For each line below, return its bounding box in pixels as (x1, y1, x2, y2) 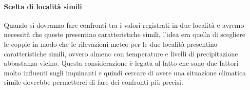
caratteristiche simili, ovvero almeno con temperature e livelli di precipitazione (4, 48, 238, 58)
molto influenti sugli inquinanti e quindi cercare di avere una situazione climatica (4, 67, 246, 77)
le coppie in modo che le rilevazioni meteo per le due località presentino (4, 38, 218, 49)
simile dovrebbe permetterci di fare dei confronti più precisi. (4, 77, 183, 87)
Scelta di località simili (4, 1, 82, 11)
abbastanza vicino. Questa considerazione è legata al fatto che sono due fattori (4, 58, 239, 68)
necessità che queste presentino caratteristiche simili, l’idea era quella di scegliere (4, 29, 245, 39)
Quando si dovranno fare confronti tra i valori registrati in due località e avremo (4, 19, 244, 30)
